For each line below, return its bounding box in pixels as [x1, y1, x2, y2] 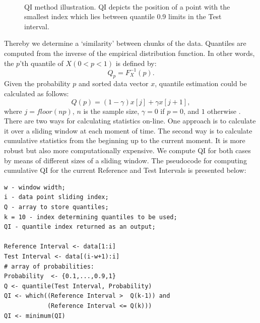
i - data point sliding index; [4, 193, 109, 201]
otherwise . [207, 105, 241, 116]
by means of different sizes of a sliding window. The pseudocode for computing [4, 155, 247, 165]
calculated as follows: [4, 88, 69, 99]
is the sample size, [83, 105, 140, 116]
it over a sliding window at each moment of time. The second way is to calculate [4, 125, 252, 136]
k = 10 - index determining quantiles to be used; [4, 213, 177, 221]
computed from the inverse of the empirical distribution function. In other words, [4, 47, 255, 58]
